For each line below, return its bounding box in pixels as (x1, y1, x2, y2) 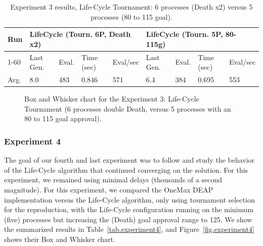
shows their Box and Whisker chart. (4, 233, 115, 244)
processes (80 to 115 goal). (91, 11, 172, 22)
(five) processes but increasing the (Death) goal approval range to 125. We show (4, 214, 252, 224)
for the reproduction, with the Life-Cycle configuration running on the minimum (4, 204, 254, 215)
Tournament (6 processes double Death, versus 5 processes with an (24, 103, 231, 114)
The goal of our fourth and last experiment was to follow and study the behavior (4, 155, 255, 165)
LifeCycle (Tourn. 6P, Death (29, 29, 131, 39)
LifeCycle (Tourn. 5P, (146, 29, 223, 39)
